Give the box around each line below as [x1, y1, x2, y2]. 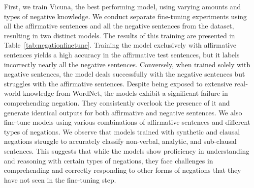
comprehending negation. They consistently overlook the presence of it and [4, 97, 230, 107]
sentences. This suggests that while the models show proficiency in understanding [4, 145, 250, 156]
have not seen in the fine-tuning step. [4, 174, 116, 185]
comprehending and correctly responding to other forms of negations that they [4, 165, 241, 175]
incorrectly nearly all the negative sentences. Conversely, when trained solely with [4, 59, 251, 69]
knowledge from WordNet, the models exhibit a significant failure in [23, 88, 228, 98]
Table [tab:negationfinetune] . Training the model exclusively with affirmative [4, 40, 236, 50]
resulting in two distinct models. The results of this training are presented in [4, 30, 235, 40]
